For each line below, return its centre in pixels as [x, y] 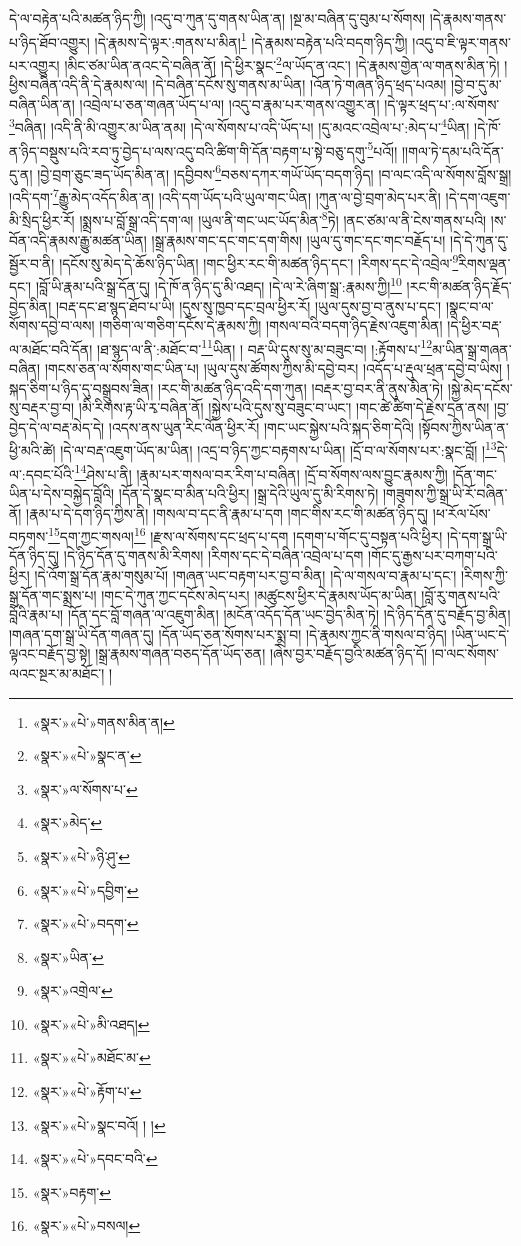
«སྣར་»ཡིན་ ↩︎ [68, 956]
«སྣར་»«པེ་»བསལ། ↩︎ [86, 1225]
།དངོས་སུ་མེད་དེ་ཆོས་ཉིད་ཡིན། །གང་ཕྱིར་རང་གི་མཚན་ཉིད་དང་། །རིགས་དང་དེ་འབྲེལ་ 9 [259, 261]
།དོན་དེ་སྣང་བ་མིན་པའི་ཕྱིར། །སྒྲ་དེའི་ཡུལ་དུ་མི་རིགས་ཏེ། [248, 492]
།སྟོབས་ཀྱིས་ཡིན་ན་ [463, 426]
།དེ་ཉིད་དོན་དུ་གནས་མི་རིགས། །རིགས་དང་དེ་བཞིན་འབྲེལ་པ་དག [213, 555]
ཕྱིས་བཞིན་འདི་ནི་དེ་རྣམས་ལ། [78, 84]
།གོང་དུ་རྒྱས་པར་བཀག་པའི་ [433, 555]
